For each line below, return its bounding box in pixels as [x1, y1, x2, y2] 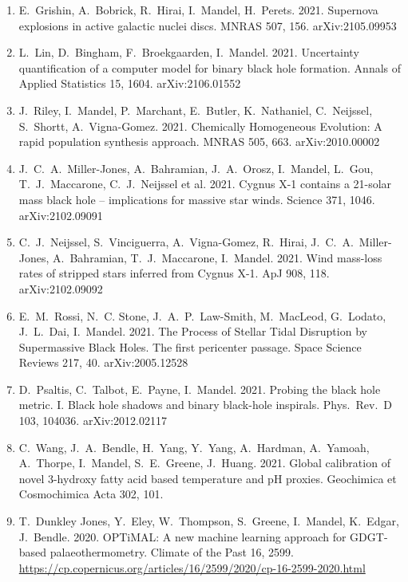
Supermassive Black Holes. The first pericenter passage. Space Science [18, 338, 362, 355]
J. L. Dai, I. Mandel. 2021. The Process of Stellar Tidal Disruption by [18, 323, 367, 340]
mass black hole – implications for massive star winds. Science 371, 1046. [18, 191, 375, 207]
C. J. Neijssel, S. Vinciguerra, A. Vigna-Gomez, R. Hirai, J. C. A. [18, 234, 354, 250]
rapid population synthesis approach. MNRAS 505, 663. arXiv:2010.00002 [18, 133, 380, 150]
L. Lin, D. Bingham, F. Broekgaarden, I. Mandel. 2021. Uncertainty [18, 44, 359, 61]
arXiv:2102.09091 [18, 206, 103, 223]
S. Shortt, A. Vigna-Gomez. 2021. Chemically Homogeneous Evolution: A [18, 117, 382, 134]
